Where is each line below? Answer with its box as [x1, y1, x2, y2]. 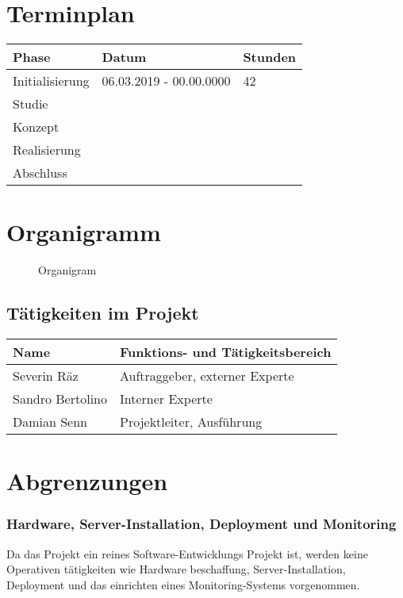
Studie [13, 94, 48, 113]
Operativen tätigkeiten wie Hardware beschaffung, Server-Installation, [6, 561, 346, 577]
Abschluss [13, 163, 67, 182]
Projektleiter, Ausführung [120, 412, 263, 431]
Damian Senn [13, 412, 88, 431]
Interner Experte [120, 389, 213, 408]
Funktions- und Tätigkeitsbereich [120, 343, 332, 362]
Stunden [243, 48, 297, 67]
